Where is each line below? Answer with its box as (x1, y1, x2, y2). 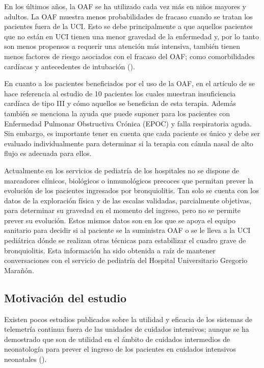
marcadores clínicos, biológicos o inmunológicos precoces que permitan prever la (4, 175, 254, 186)
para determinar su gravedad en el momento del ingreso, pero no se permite (4, 205, 241, 216)
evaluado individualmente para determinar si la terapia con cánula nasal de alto (4, 138, 253, 148)
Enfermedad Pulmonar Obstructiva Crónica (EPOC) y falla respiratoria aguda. (4, 118, 252, 128)
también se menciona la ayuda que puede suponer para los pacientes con (4, 108, 230, 118)
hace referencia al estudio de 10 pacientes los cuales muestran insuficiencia (4, 88, 236, 98)
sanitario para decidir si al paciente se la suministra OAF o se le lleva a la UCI (4, 225, 251, 235)
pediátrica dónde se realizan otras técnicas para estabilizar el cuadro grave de (4, 235, 246, 246)
